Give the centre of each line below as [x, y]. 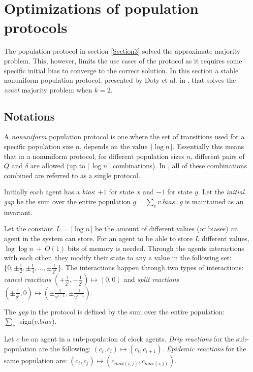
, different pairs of [218, 156]
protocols [36, 27]
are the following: [65, 348]
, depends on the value [114, 146]
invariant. [18, 212]
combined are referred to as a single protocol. [72, 175]
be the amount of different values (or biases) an [167, 229]
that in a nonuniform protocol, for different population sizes [94, 156]
